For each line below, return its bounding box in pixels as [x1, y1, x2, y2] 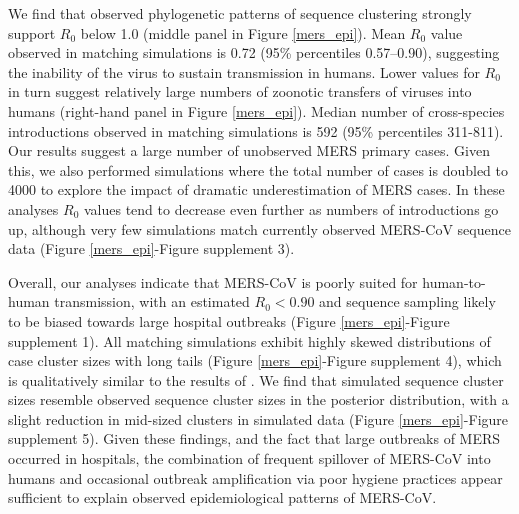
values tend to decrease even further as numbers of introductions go [83, 198, 499, 219]
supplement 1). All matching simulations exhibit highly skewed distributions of [8, 330, 491, 351]
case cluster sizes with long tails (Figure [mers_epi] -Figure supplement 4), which [8, 350, 502, 371]
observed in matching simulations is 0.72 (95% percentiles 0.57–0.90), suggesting [8, 42, 500, 63]
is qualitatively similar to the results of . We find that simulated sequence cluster [8, 369, 504, 390]
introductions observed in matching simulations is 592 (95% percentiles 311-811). [8, 120, 504, 141]
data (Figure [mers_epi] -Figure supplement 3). [8, 238, 295, 259]
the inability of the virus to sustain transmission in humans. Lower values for [8, 61, 480, 82]
